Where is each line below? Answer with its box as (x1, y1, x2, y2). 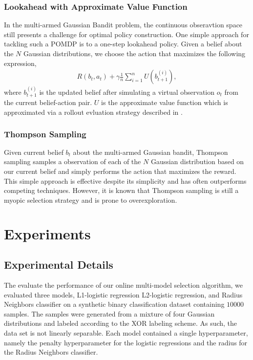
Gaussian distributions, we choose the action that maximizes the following (23, 48, 246, 58)
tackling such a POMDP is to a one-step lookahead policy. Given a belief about (4, 39, 242, 49)
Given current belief (4, 147, 63, 157)
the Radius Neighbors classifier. (4, 347, 98, 357)
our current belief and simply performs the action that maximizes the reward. (4, 166, 236, 176)
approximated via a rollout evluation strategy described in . (4, 107, 183, 117)
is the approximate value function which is (101, 97, 228, 107)
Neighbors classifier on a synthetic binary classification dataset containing (4, 299, 225, 309)
